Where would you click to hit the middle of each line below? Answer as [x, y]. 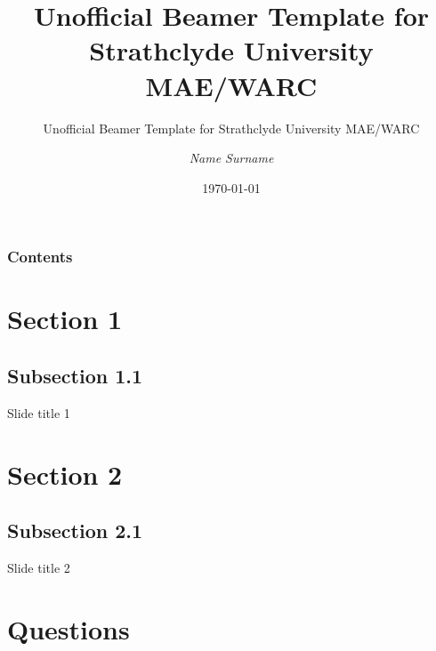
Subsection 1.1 [75, 375]
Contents [40, 257]
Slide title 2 [39, 567]
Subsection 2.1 [75, 530]
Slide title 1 [39, 412]
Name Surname [231, 158]
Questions [69, 628]
